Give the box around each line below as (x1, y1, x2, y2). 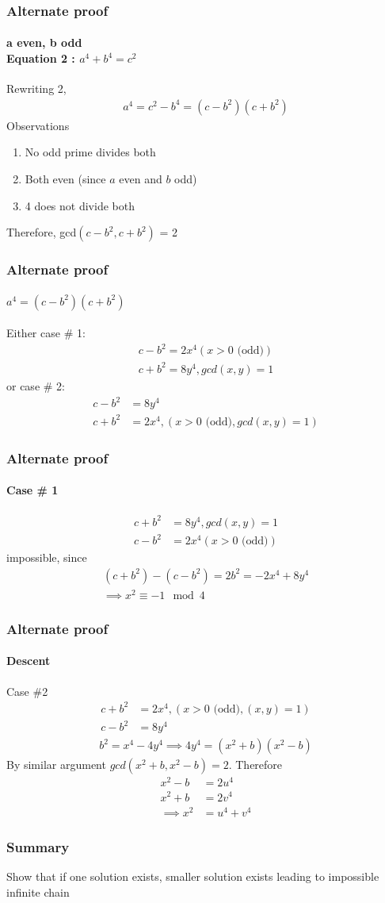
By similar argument (6, 756, 106, 773)
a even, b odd (6, 34, 82, 51)
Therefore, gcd (6, 224, 77, 240)
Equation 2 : (6, 50, 75, 67)
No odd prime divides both (25, 144, 156, 160)
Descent (6, 652, 51, 669)
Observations (6, 117, 70, 133)
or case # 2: (6, 377, 65, 394)
